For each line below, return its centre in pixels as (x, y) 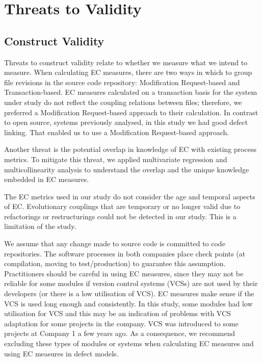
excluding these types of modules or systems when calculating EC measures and (129, 343)
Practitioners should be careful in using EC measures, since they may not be (124, 273)
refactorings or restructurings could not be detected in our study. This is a (120, 216)
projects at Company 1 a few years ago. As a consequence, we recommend (120, 333)
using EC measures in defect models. (61, 353)
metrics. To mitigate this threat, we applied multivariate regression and (116, 159)
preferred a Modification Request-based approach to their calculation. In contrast (131, 112)
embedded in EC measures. (47, 179)
